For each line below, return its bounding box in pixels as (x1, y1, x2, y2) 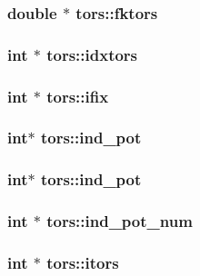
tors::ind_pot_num (46, 210, 193, 232)
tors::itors (46, 251, 119, 273)
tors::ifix (46, 84, 109, 107)
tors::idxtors (46, 43, 138, 65)
